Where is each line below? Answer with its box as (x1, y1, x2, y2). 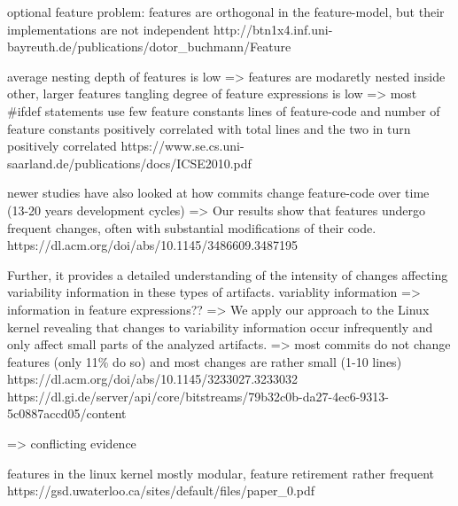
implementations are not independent (7, 19, 210, 38)
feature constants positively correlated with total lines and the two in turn (7, 119, 411, 137)
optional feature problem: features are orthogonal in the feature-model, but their (7, 3, 445, 20)
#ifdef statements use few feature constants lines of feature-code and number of (7, 101, 440, 120)
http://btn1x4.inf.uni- (213, 19, 333, 38)
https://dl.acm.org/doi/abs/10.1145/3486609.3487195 (7, 236, 299, 254)
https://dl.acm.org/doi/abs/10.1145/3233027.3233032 (7, 370, 299, 388)
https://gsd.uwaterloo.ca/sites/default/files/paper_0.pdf (7, 481, 315, 500)
